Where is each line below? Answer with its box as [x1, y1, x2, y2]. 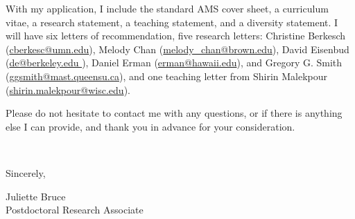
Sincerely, [6, 165, 46, 180]
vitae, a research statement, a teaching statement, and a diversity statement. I [6, 15, 338, 29]
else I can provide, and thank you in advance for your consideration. [6, 119, 295, 133]
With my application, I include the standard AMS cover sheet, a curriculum [6, 1, 329, 15]
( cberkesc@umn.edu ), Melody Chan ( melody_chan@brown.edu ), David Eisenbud [6, 41, 349, 56]
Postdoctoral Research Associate [6, 202, 144, 217]
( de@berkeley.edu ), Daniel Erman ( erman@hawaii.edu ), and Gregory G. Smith [6, 55, 343, 70]
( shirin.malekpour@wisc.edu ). [6, 82, 130, 97]
